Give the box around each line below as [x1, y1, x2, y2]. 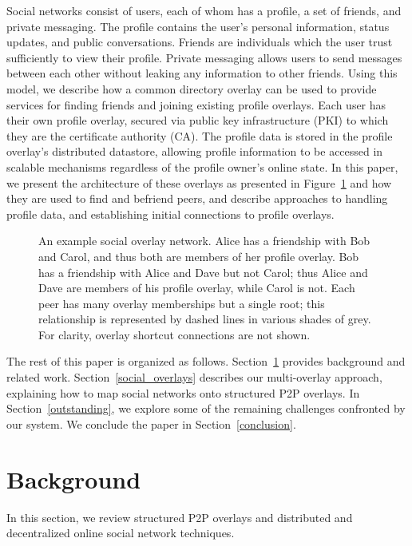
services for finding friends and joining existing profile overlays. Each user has [6, 96, 386, 113]
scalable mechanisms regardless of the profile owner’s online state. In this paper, [6, 158, 398, 175]
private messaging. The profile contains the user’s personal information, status [6, 18, 390, 34]
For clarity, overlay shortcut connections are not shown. [38, 326, 311, 342]
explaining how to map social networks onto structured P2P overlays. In [6, 384, 360, 401]
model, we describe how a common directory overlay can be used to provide [6, 80, 377, 97]
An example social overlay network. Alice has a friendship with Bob [38, 232, 370, 249]
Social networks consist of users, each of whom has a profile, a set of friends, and [6, 2, 402, 18]
